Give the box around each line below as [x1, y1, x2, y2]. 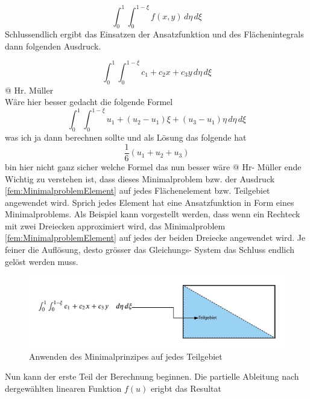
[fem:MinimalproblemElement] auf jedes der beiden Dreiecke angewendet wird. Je [5, 231, 306, 244]
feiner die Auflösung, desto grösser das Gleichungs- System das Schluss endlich [5, 243, 295, 256]
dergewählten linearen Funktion [5, 381, 122, 394]
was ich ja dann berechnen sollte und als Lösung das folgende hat [5, 131, 247, 144]
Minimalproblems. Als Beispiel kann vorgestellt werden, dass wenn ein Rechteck [5, 208, 300, 220]
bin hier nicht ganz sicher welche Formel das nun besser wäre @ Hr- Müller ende [5, 160, 302, 173]
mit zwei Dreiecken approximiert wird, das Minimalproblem [5, 219, 226, 232]
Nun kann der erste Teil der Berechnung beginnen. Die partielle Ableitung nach [5, 370, 299, 383]
